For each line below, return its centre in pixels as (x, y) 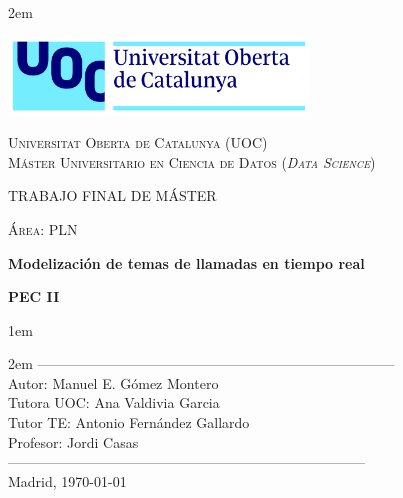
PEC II (34, 296)
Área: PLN (43, 228)
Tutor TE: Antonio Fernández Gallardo (129, 422)
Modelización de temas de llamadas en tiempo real (186, 262)
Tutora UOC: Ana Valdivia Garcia (114, 402)
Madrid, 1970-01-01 (67, 480)
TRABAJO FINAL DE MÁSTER (112, 195)
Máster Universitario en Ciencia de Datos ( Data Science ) (192, 161)
